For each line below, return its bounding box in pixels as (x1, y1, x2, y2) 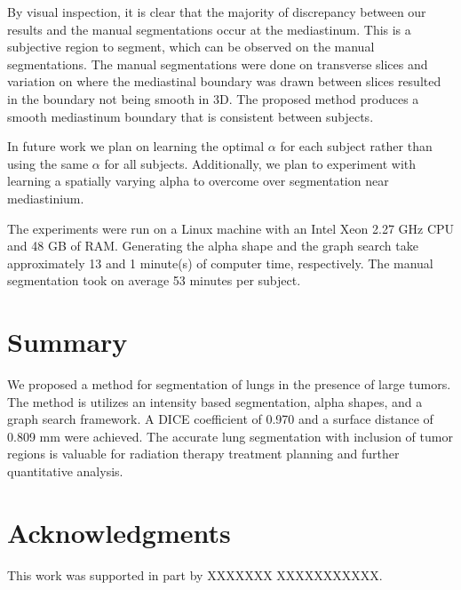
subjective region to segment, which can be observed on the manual (7, 37, 375, 56)
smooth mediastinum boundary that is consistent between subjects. (7, 107, 374, 125)
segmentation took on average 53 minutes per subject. (7, 271, 301, 290)
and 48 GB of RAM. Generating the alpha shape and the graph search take (7, 236, 418, 255)
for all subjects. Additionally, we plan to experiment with (104, 154, 417, 172)
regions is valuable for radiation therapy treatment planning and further (7, 444, 400, 463)
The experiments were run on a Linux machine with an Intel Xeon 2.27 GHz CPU (7, 219, 455, 237)
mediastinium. (7, 188, 84, 207)
